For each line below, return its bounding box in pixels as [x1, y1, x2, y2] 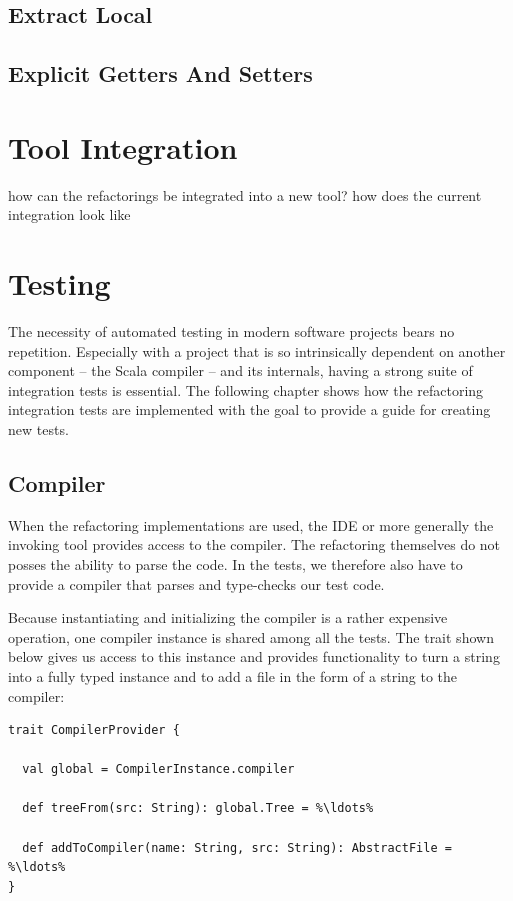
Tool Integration [8, 126, 238, 167]
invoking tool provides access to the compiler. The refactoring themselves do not [8, 534, 501, 555]
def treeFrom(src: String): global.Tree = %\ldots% [22, 801, 374, 816]
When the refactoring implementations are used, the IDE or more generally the [8, 514, 494, 535]
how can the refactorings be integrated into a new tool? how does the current [8, 184, 482, 205]
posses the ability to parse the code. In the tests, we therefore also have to [8, 553, 463, 574]
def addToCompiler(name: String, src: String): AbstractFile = [22, 840, 452, 855]
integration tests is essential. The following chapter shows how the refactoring [8, 379, 484, 400]
